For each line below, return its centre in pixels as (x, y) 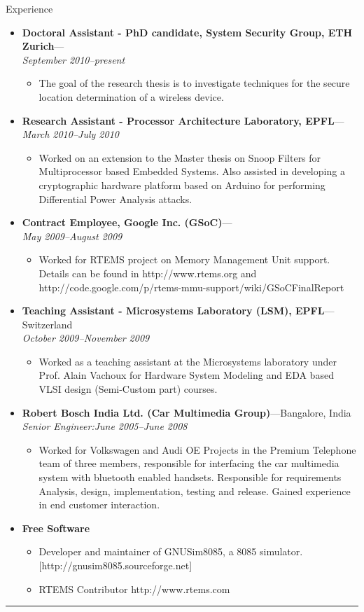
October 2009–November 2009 (86, 338)
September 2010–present (73, 59)
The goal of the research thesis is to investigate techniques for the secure (194, 83)
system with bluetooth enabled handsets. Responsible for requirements (190, 477)
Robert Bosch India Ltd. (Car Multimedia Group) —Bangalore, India (187, 412)
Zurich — (43, 46)
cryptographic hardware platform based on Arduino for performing (182, 185)
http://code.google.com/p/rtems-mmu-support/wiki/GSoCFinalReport (191, 287)
